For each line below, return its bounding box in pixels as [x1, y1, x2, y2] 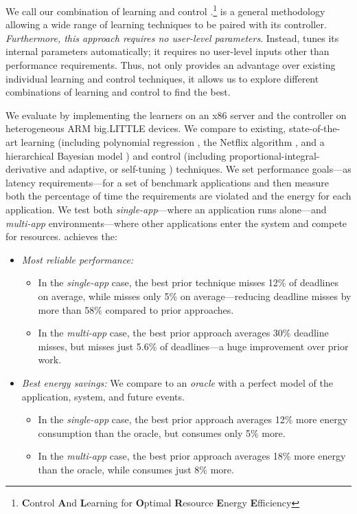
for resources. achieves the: [5, 229, 117, 244]
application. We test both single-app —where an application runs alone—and [5, 202, 327, 216]
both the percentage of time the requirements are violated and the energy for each [5, 189, 352, 203]
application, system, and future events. [21, 389, 185, 403]
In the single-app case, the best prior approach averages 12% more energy [38, 412, 348, 427]
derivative [5, 162, 47, 176]
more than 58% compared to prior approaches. [38, 302, 234, 317]
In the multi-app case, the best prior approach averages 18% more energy [38, 449, 346, 463]
